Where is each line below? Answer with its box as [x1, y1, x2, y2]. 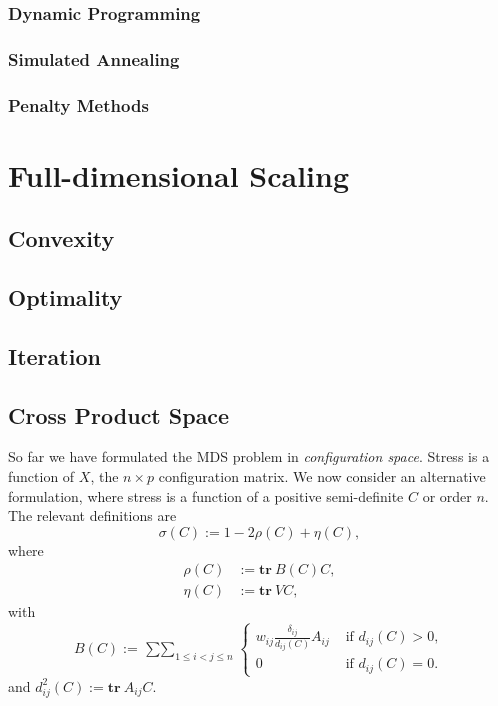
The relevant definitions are [8, 505, 177, 526]
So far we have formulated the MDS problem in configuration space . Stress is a [8, 446, 490, 467]
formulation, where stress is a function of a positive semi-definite [8, 485, 404, 506]
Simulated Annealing [8, 46, 180, 71]
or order [422, 485, 472, 506]
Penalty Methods [8, 92, 149, 117]
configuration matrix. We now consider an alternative [158, 466, 486, 487]
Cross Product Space [8, 399, 230, 430]
